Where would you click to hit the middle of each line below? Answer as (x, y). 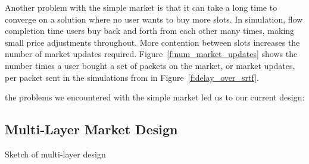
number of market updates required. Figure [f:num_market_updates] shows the (151, 54)
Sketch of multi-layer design (55, 154)
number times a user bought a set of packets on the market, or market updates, (150, 65)
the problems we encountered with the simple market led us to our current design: (155, 97)
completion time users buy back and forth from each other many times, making (150, 31)
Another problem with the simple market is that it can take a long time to (141, 7)
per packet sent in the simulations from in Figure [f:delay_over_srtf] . (132, 77)
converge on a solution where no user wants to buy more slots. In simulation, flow (154, 19)
